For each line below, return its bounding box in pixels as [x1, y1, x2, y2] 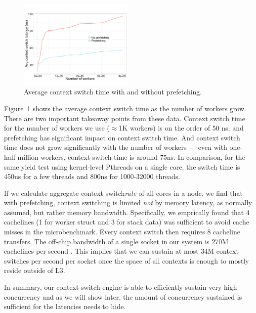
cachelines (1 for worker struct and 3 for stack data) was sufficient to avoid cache [4, 217, 249, 227]
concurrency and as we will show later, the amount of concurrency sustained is [4, 291, 242, 302]
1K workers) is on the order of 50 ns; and [119, 123, 244, 133]
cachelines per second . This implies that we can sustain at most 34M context [4, 246, 239, 256]
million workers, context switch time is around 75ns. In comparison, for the [17, 151, 245, 162]
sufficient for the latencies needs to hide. [4, 301, 126, 312]
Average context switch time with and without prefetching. [24, 87, 202, 97]
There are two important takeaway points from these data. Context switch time [4, 113, 245, 123]
